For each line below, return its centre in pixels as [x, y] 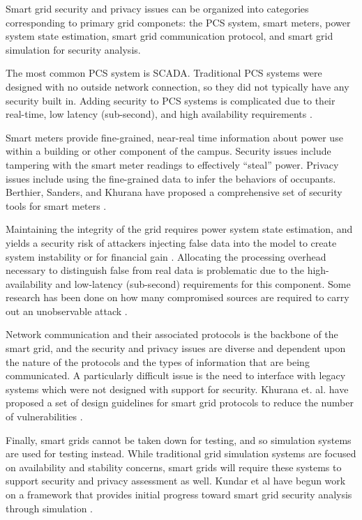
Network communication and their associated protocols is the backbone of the [172, 334]
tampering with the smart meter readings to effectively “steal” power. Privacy [172, 164]
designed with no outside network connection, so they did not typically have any [178, 86]
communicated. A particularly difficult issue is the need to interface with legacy [176, 375]
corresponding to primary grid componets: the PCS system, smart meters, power [178, 22]
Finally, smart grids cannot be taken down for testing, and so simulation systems [179, 439]
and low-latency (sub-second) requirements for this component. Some [203, 283]
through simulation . [49, 508]
